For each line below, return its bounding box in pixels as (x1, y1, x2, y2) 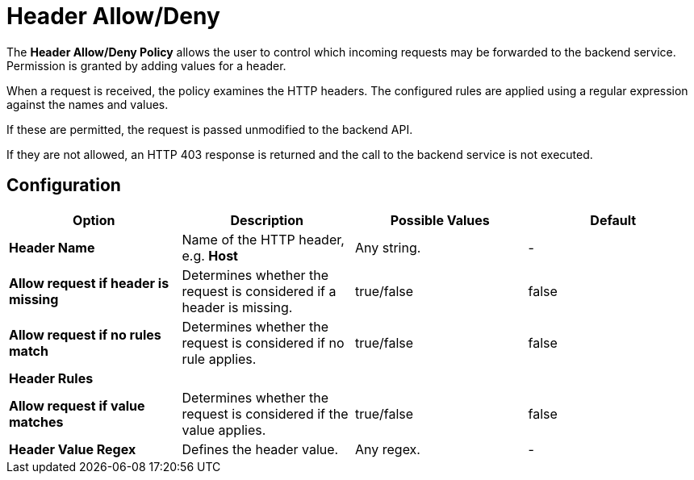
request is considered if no (182, 334, 345, 351)
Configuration (6, 175, 121, 196)
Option (73, 211, 115, 228)
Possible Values (390, 211, 490, 228)
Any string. (355, 239, 421, 256)
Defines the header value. (182, 440, 339, 457)
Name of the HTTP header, (182, 231, 345, 248)
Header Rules (9, 369, 94, 386)
